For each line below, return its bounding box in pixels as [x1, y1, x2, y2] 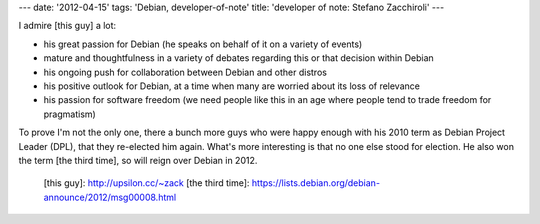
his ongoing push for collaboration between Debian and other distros [43, 66, 327, 78]
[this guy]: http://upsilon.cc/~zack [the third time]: [43, 177, 250, 189]
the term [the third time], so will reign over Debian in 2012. [18, 154, 258, 166]
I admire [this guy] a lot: [18, 20, 117, 32]
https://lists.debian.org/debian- [251, 177, 380, 189]
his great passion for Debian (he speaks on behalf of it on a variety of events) [43, 38, 363, 50]
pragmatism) [43, 108, 97, 120]
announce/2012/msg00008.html [43, 191, 177, 203]
